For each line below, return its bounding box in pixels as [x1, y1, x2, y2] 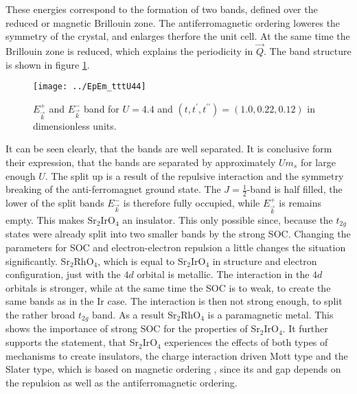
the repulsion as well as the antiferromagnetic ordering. [5, 375, 238, 389]
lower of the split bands [5, 196, 104, 210]
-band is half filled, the [246, 182, 343, 196]
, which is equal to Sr [97, 253, 187, 268]
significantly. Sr [5, 253, 70, 268]
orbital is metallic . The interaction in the [137, 267, 310, 281]
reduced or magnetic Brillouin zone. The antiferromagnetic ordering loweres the [5, 15, 341, 30]
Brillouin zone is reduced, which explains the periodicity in [5, 44, 253, 58]
